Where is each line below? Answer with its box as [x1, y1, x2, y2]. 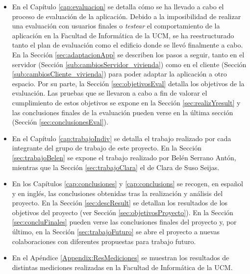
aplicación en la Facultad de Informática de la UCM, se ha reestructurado [12, 30, 234, 40]
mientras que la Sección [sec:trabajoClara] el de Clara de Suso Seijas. [12, 162, 220, 172]
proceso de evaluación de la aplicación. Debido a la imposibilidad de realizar [12, 11, 241, 21]
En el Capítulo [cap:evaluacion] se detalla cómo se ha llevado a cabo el [12, 1, 224, 11]
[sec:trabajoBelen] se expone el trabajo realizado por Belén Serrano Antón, [12, 152, 236, 162]
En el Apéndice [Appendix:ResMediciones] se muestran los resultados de [12, 252, 229, 263]
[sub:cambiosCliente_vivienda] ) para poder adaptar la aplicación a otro [12, 69, 227, 79]
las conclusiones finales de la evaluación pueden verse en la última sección [12, 107, 233, 117]
